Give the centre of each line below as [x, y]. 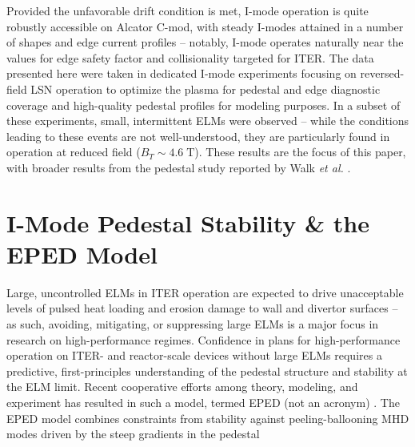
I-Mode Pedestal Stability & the [188, 222]
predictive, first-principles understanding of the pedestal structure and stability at [207, 370]
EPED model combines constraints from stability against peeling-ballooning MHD [208, 418]
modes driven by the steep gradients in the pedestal [133, 434]
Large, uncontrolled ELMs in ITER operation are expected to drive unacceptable [205, 292]
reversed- [382, 73]
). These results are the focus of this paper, [300, 152]
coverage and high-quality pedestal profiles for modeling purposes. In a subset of [204, 105]
